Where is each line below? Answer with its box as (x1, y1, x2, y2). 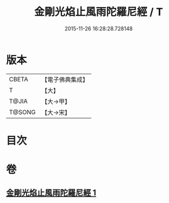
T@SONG (9, 108, 36, 116)
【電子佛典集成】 (41, 75, 89, 84)
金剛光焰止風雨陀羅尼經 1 (6, 188, 97, 198)
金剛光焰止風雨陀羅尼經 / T (34, 5, 163, 19)
